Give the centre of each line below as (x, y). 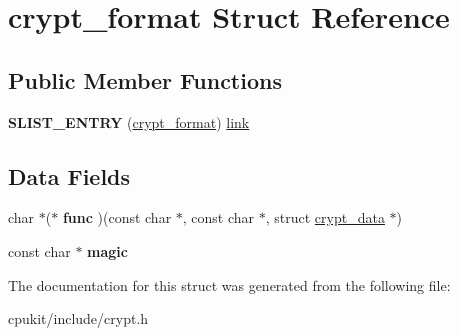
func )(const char (117, 217)
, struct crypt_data (325, 217)
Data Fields (69, 175)
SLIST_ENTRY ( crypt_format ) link (129, 121)
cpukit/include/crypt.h (78, 318)
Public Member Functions (145, 79)
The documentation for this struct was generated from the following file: (229, 284)
